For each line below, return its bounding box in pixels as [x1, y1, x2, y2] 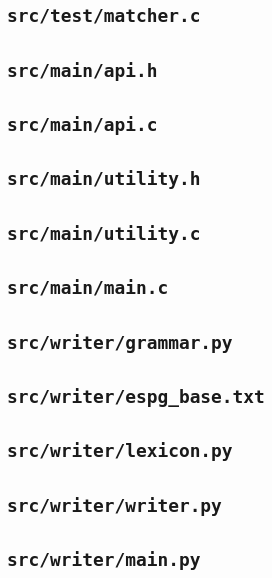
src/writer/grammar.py [7, 331, 233, 353]
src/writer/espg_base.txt [7, 385, 265, 407]
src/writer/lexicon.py [7, 440, 233, 462]
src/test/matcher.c [7, 5, 201, 27]
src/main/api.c [7, 114, 158, 136]
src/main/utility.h [7, 168, 201, 190]
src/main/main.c [7, 277, 169, 299]
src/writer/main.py [7, 548, 201, 570]
